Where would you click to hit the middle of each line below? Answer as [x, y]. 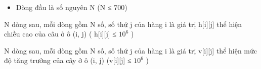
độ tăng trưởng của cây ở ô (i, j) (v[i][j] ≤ [68, 60]
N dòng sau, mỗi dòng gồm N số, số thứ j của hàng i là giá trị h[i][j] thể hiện [123, 24]
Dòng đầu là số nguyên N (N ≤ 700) [72, 7]
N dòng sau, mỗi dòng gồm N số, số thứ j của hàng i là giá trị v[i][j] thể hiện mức [130, 50]
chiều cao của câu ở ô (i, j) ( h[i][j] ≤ [60, 34]
